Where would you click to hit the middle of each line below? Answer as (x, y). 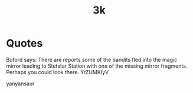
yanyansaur (20, 84)
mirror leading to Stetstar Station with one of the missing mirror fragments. (97, 66)
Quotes (24, 43)
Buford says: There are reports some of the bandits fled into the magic (92, 59)
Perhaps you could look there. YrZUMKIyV (58, 72)
